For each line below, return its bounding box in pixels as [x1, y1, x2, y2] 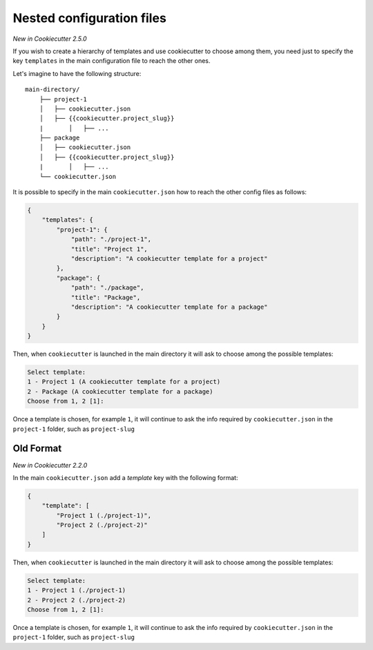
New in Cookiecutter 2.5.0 [12, 35, 87, 43]
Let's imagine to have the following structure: [12, 69, 142, 77]
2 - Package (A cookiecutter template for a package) [27, 388, 213, 395]
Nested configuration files [12, 10, 167, 26]
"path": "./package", [70, 284, 144, 291]
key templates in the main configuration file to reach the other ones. [12, 57, 211, 65]
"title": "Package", [70, 294, 141, 301]
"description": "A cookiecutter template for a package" [70, 303, 268, 311]
